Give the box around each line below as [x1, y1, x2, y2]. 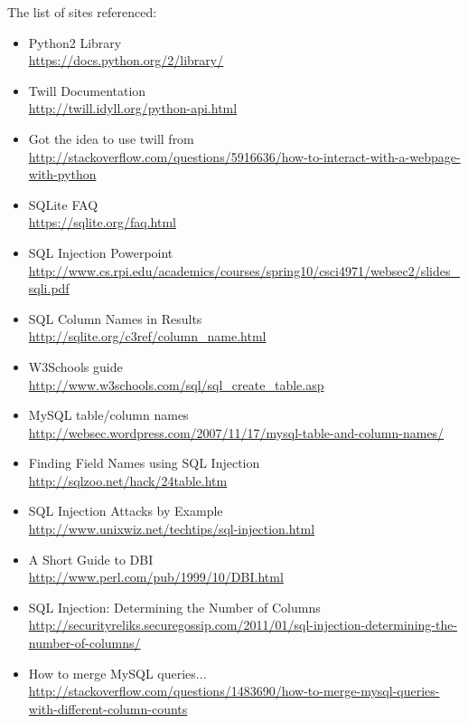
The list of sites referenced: [7, 3, 157, 21]
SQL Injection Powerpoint [28, 243, 173, 262]
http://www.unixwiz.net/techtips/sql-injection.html [28, 519, 315, 538]
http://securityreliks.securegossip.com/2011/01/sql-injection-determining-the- [28, 615, 458, 634]
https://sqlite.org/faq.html [28, 213, 176, 232]
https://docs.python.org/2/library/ [28, 51, 224, 70]
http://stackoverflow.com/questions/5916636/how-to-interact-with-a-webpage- [28, 147, 461, 166]
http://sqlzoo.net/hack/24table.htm [28, 471, 228, 490]
